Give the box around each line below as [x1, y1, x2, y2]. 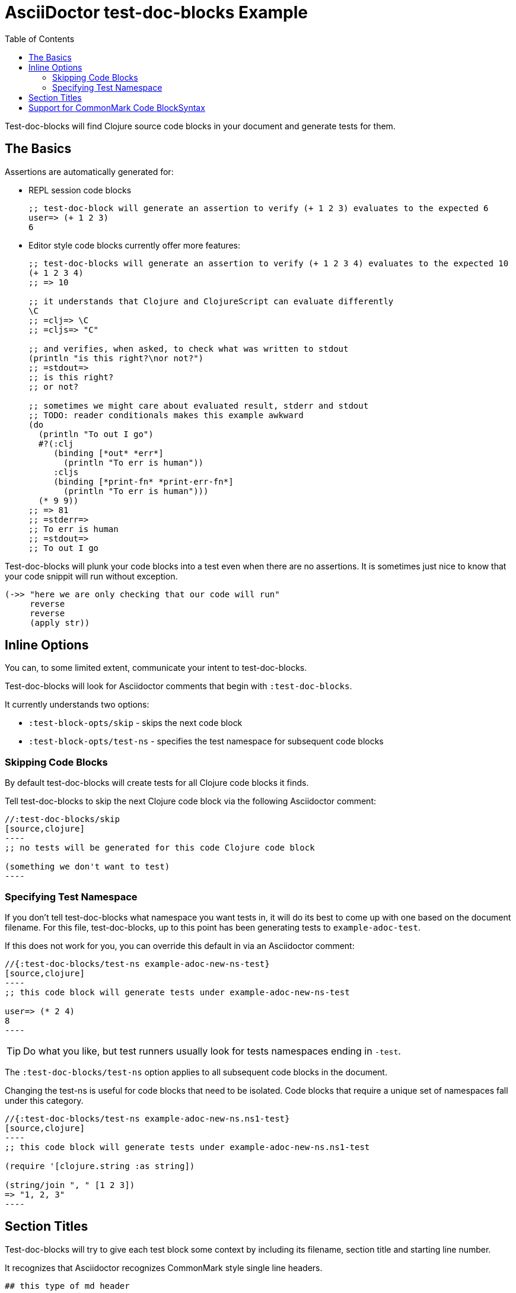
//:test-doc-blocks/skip [5, 814, 120, 824]
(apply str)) [30, 617, 90, 628]
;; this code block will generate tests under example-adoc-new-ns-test [5, 987, 350, 997]
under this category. [5, 1095, 84, 1106]
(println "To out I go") [38, 429, 154, 439]
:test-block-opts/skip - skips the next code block [28, 718, 243, 728]
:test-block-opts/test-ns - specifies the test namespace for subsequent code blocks [28, 736, 384, 747]
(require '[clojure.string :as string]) [5, 1161, 195, 1171]
